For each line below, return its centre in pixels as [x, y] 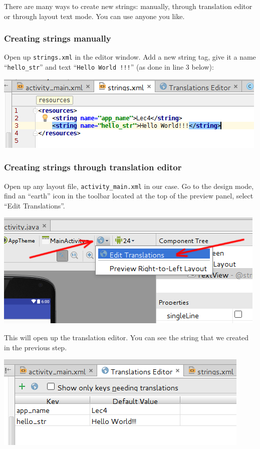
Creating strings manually [58, 38]
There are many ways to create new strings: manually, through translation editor [128, 6]
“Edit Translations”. [35, 205]
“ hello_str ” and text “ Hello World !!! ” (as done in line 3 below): [109, 67]
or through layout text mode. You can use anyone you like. [94, 16]
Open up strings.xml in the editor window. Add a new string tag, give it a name [130, 57]
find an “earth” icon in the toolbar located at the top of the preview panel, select [129, 196]
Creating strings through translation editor [93, 167]
